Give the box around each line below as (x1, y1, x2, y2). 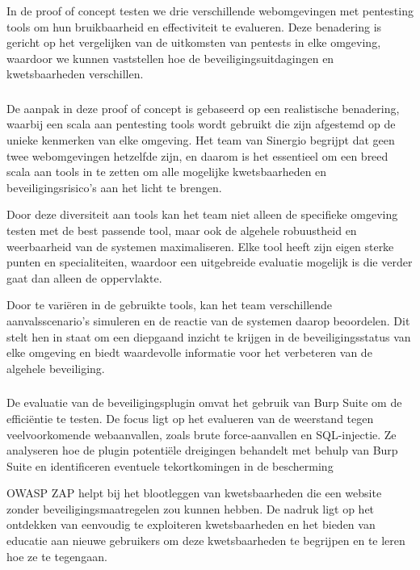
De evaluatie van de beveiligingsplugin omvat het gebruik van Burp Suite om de (6, 394, 402, 411)
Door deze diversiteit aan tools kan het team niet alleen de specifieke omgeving (6, 206, 398, 223)
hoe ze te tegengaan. (6, 547, 107, 564)
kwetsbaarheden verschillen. (6, 65, 144, 82)
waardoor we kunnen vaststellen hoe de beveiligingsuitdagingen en (6, 49, 334, 66)
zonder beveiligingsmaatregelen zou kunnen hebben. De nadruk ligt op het (6, 500, 375, 517)
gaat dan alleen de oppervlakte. (6, 269, 162, 286)
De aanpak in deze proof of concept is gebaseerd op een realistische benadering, (6, 99, 400, 116)
